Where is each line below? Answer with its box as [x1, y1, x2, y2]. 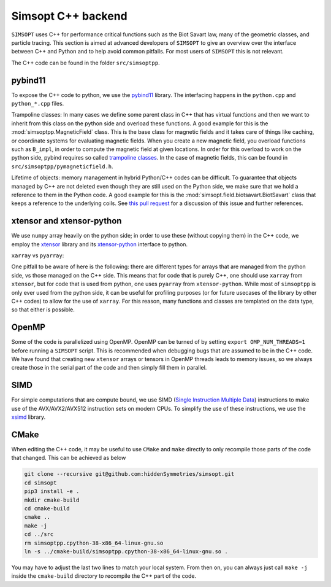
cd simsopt [24, 479, 57, 486]
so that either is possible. [11, 306, 75, 313]
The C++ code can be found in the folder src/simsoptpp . [11, 59, 160, 66]
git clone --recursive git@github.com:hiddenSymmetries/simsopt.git [24, 470, 235, 478]
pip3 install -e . [24, 488, 80, 495]
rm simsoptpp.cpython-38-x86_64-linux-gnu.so [24, 539, 164, 546]
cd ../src [24, 531, 54, 538]
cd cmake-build [24, 505, 70, 512]
